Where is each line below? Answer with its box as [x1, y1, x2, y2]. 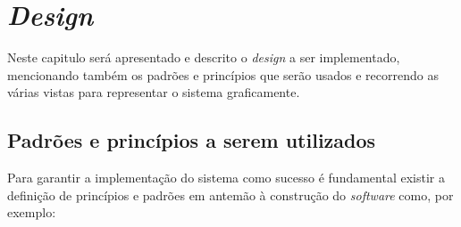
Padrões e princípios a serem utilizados [7, 126, 376, 154]
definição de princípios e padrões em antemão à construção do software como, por [7, 185, 454, 204]
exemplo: [7, 203, 56, 222]
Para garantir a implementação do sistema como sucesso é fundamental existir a [7, 168, 445, 187]
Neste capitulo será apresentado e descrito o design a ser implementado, [7, 48, 400, 67]
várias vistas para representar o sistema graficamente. [7, 83, 300, 101]
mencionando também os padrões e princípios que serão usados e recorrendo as [7, 65, 439, 84]
